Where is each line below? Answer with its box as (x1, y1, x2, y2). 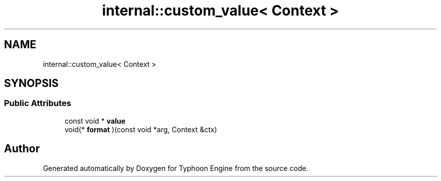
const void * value (64, 116, 126, 125)
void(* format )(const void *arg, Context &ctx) (64, 125, 217, 134)
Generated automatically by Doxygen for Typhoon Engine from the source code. (43, 163, 309, 172)
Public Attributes (4, 98, 71, 109)
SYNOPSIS (4, 77, 59, 90)
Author (4, 142, 40, 155)
